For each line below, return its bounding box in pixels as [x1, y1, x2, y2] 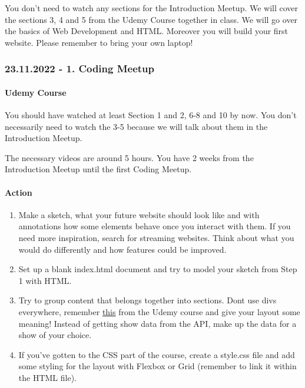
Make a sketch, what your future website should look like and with [18, 208, 260, 220]
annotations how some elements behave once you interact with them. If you [18, 220, 291, 232]
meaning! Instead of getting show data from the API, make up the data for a [18, 317, 297, 329]
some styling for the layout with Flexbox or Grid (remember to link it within [18, 360, 297, 372]
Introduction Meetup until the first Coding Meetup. [5, 163, 192, 175]
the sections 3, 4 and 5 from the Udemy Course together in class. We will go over [5, 13, 298, 25]
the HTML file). [18, 371, 77, 383]
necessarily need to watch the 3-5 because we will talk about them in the [5, 120, 268, 132]
